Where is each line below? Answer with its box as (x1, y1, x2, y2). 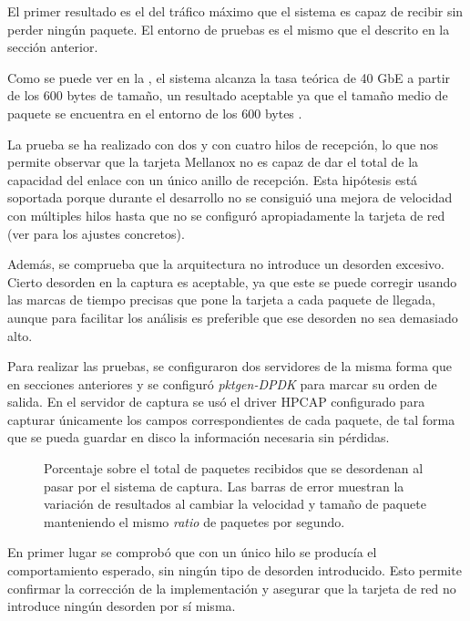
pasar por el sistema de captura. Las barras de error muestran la (44, 476, 404, 495)
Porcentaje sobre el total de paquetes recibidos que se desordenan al (44, 459, 424, 478)
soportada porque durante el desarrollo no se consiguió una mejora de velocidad (7, 188, 453, 207)
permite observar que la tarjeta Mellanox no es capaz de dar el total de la (7, 152, 419, 171)
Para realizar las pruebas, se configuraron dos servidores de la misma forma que (7, 357, 452, 376)
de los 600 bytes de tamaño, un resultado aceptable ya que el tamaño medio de (7, 86, 448, 105)
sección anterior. (7, 37, 98, 57)
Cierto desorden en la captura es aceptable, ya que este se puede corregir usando (7, 272, 457, 291)
